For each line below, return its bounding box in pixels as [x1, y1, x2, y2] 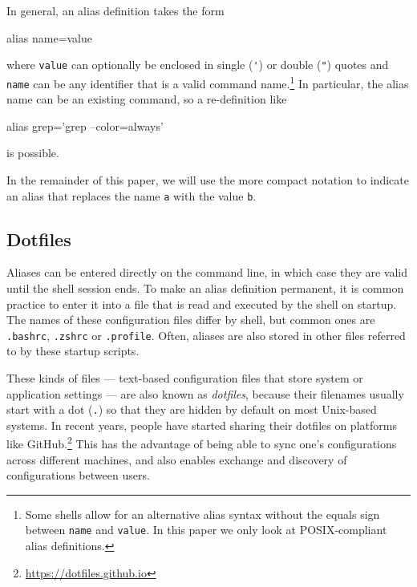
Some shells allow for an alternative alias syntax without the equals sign [25, 505, 380, 522]
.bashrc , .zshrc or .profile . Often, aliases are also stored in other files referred [6, 326, 406, 343]
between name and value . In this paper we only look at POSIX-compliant [25, 521, 387, 538]
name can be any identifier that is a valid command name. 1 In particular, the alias [6, 72, 409, 91]
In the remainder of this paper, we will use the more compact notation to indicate [6, 171, 409, 188]
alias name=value [6, 29, 93, 46]
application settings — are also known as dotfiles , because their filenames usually [6, 385, 404, 402]
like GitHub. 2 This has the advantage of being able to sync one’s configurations [6, 433, 397, 452]
